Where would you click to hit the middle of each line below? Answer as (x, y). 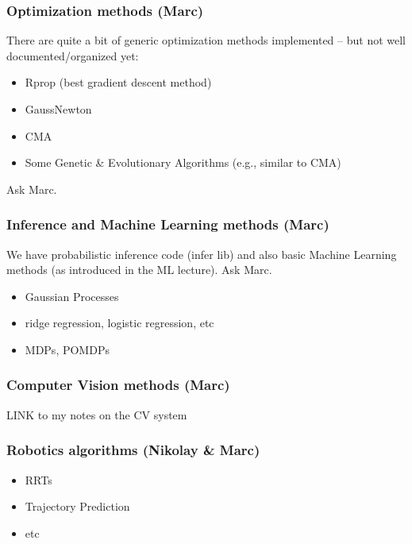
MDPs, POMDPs (67, 349)
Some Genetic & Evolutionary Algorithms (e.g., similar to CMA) (183, 162)
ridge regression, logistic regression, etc (119, 323)
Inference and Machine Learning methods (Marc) (168, 224)
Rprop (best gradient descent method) (118, 82)
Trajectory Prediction (77, 506)
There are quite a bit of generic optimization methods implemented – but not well (206, 40)
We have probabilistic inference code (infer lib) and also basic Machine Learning (202, 254)
